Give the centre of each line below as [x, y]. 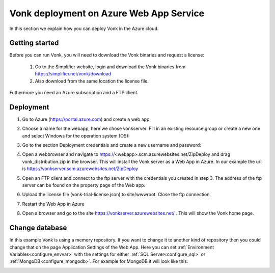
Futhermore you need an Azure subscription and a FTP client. [74, 93]
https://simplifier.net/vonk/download [73, 74]
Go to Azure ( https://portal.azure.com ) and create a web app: [87, 119]
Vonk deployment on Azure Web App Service [107, 13]
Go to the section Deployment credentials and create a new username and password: [112, 145]
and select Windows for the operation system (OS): [76, 135]
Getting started [34, 43]
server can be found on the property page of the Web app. [84, 185]
